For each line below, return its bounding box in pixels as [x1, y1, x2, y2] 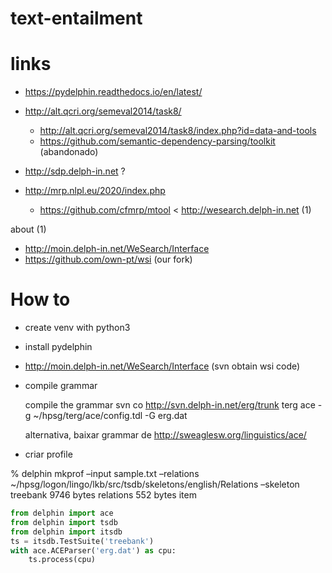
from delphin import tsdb [10, 517, 118, 527]
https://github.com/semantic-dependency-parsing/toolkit [39, 135, 276, 147]
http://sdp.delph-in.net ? [24, 165, 126, 177]
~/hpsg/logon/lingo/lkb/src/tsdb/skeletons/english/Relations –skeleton [10, 478, 300, 491]
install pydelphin [24, 341, 93, 353]
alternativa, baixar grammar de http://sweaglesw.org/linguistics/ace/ [24, 429, 307, 441]
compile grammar [24, 380, 98, 392]
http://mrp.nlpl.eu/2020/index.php [24, 185, 166, 197]
